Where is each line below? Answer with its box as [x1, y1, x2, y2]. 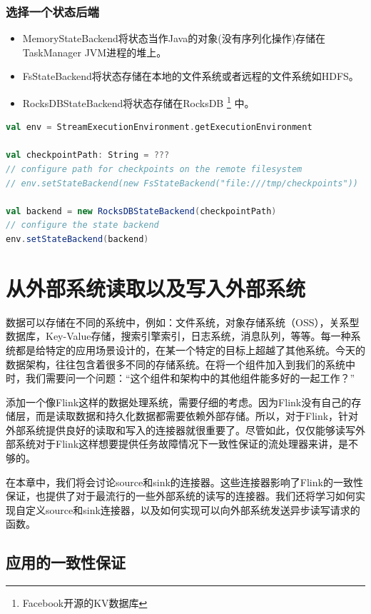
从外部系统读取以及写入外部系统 [6, 273, 306, 302]
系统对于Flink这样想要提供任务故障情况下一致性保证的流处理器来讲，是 [15, 436, 349, 451]
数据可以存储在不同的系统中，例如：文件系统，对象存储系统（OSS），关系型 [6, 314, 360, 329]
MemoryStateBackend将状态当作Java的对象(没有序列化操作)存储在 [22, 31, 326, 46]
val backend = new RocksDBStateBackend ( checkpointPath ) [6, 206, 277, 216]
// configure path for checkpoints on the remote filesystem [6, 164, 303, 175]
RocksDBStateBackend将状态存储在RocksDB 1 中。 [22, 94, 255, 110]
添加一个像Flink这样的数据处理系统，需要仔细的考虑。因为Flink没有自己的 [6, 394, 352, 409]
